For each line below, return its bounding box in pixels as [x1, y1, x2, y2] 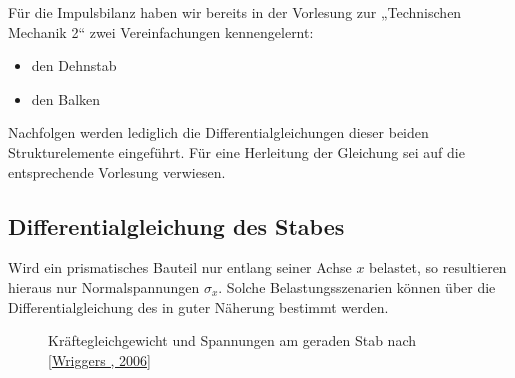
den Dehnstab [31, 55, 117, 76]
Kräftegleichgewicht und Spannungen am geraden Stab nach [48, 330, 417, 351]
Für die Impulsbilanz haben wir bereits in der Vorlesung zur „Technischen [8, 2, 462, 22]
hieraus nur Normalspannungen [8, 276, 200, 297]
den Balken [31, 88, 101, 109]
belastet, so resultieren [369, 257, 507, 278]
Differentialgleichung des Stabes [8, 210, 345, 241]
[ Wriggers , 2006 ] [48, 349, 151, 370]
